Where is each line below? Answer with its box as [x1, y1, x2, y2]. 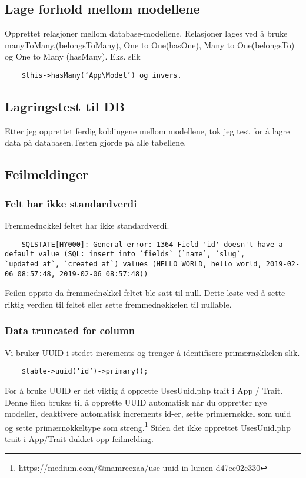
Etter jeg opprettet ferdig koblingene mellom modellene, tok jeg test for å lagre [5, 124, 290, 137]
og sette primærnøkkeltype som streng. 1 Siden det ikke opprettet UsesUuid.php [5, 419, 291, 433]
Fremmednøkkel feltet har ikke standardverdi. [5, 219, 169, 232]
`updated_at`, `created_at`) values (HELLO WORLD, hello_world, [5, 259, 262, 268]
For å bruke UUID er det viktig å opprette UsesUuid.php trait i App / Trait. [5, 384, 283, 396]
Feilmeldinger [5, 165, 89, 183]
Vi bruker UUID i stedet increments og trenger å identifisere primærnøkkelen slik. [5, 346, 300, 358]
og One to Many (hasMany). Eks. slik [5, 50, 141, 62]
